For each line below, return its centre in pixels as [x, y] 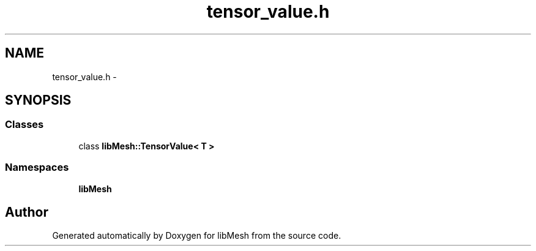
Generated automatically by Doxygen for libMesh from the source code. [197, 236]
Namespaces [37, 167]
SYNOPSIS [38, 100]
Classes [24, 125]
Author [27, 212]
